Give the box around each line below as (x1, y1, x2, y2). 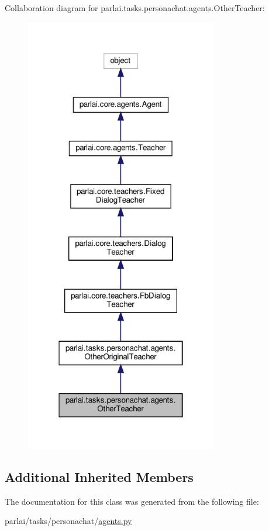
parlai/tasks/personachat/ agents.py (5, 515, 132, 527)
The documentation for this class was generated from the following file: (5, 495, 259, 507)
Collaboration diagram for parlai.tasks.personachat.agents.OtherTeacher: (5, 2, 265, 13)
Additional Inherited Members (5, 467, 194, 485)
